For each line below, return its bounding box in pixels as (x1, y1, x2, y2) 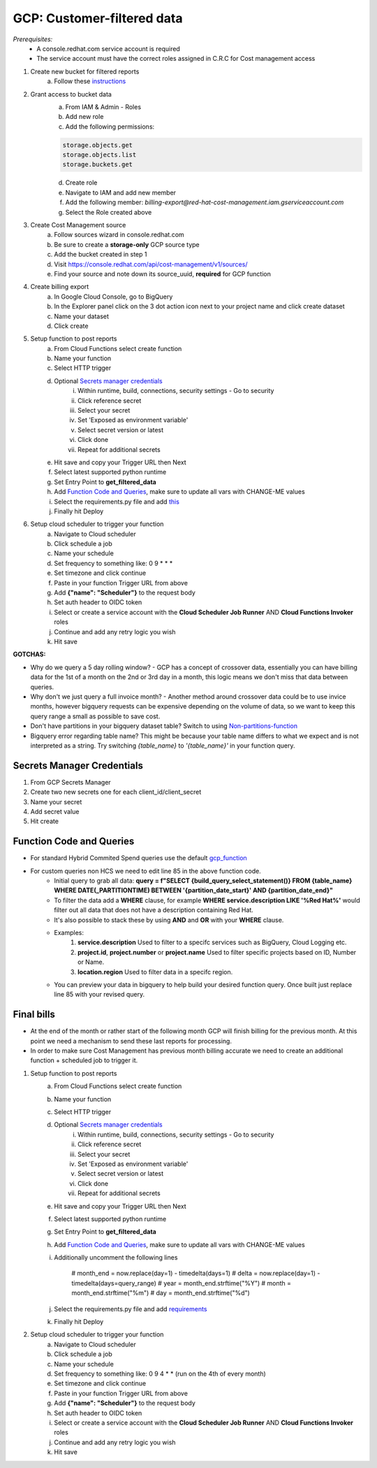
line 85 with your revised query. (54, 990, 145, 999)
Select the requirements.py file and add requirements (54, 1304, 207, 1313)
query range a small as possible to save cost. (30, 712, 161, 720)
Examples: (54, 929, 84, 937)
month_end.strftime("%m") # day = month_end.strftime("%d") (71, 1289, 251, 1297)
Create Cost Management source (30, 220, 126, 229)
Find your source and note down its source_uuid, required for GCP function (54, 269, 272, 278)
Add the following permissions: (65, 122, 155, 131)
